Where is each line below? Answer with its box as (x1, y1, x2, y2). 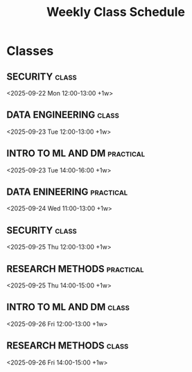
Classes (6, 43, 54, 59)
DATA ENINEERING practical (6, 186, 128, 198)
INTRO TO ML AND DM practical (6, 148, 146, 159)
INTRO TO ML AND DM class (6, 301, 130, 313)
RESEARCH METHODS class (6, 340, 129, 352)
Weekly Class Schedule (46, 4, 185, 20)
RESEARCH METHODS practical (6, 263, 144, 274)
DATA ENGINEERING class (6, 109, 119, 121)
